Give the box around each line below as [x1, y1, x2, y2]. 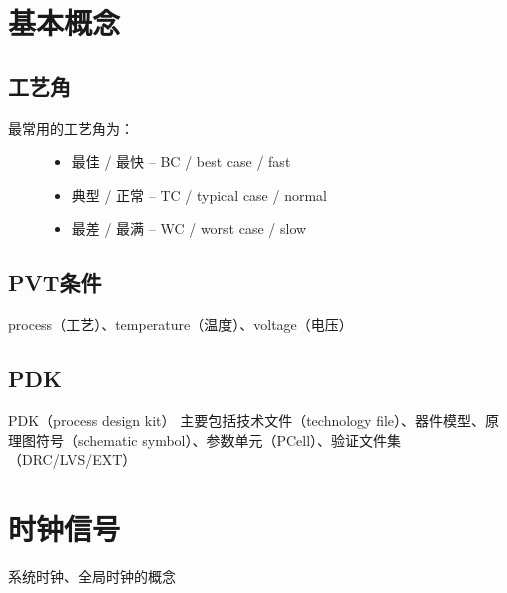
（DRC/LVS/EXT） [8, 449, 137, 470]
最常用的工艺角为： [8, 117, 134, 138]
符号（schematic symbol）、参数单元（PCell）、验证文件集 [35, 429, 402, 450]
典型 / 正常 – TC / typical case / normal [71, 184, 327, 205]
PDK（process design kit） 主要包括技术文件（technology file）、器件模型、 [8, 409, 486, 430]
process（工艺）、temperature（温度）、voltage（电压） [8, 314, 353, 335]
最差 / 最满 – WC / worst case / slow [71, 218, 307, 239]
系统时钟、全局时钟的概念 [8, 565, 176, 586]
